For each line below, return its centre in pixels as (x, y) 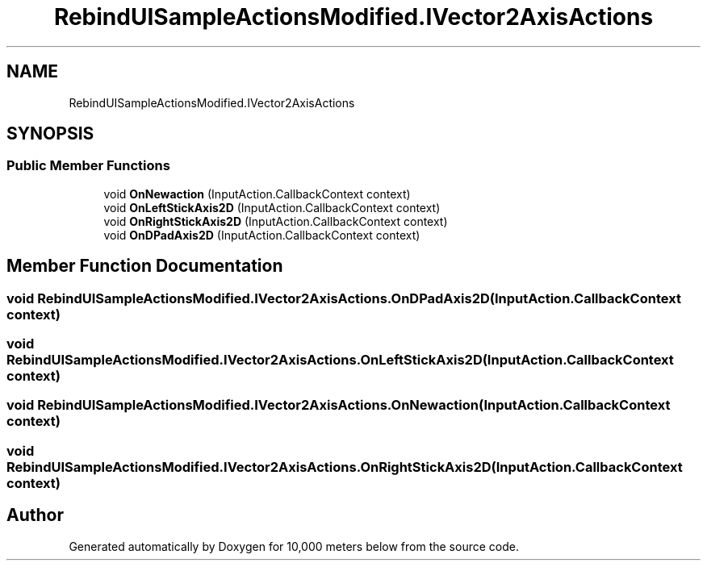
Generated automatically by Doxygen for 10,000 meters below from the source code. (294, 546)
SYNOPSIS (50, 134)
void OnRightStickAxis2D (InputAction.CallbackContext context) (276, 221)
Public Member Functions (88, 166)
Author (35, 515)
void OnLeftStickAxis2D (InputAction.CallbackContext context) (272, 207)
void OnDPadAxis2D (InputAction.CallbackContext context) (262, 235)
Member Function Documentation (145, 266)
